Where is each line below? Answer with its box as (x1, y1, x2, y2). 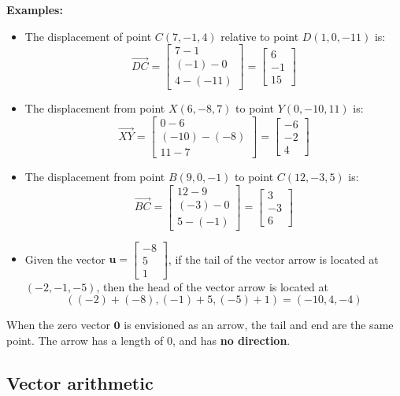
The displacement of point (24, 28, 152, 44)
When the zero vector (6, 316, 110, 333)
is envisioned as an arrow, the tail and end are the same (124, 316, 394, 333)
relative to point (220, 28, 299, 44)
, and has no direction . (172, 331, 291, 348)
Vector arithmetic (6, 370, 154, 394)
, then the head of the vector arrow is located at (96, 278, 329, 294)
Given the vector (24, 250, 106, 267)
